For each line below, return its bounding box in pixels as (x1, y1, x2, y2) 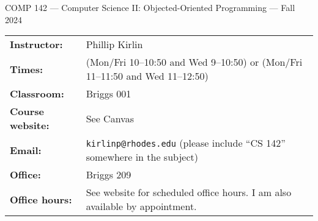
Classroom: (10, 86, 64, 101)
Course (10, 104, 45, 119)
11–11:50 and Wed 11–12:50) (86, 69, 209, 83)
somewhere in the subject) (86, 150, 198, 164)
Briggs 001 (86, 86, 131, 101)
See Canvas (86, 111, 134, 125)
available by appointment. (86, 199, 197, 214)
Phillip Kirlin (86, 37, 143, 52)
